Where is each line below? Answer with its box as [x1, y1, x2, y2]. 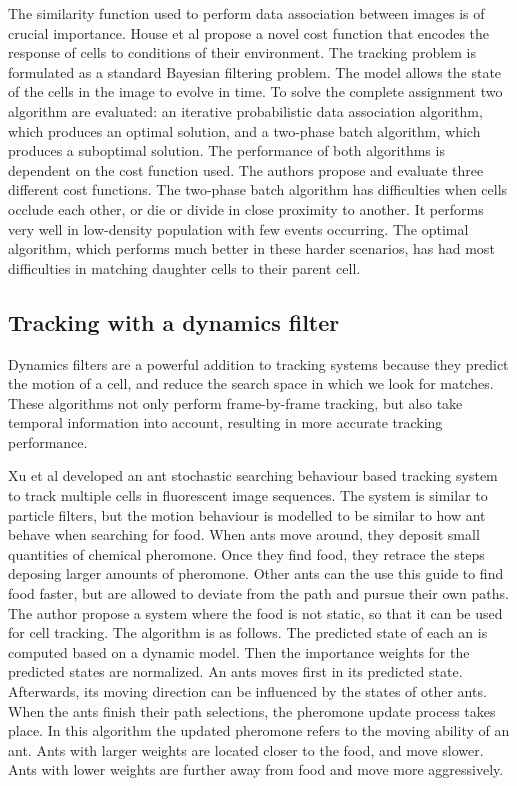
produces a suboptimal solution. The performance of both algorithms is [8, 140, 445, 161]
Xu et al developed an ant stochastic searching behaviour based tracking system [8, 465, 498, 486]
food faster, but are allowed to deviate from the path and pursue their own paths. [8, 583, 509, 604]
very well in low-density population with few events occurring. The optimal [8, 218, 469, 239]
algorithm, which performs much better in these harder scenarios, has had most [8, 238, 495, 259]
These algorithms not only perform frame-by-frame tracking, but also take [8, 392, 463, 413]
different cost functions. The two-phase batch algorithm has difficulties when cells [8, 179, 508, 200]
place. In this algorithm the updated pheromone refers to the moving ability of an [8, 720, 510, 741]
